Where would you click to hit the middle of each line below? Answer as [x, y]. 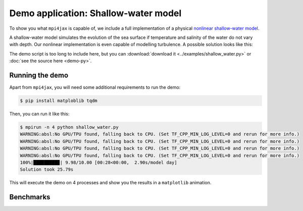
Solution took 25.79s [47, 170]
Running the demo [39, 75]
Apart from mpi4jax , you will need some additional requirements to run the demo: [95, 87]
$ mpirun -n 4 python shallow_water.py [69, 127]
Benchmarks [30, 197]
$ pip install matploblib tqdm [59, 101]
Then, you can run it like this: [39, 114]
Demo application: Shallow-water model [95, 13]
